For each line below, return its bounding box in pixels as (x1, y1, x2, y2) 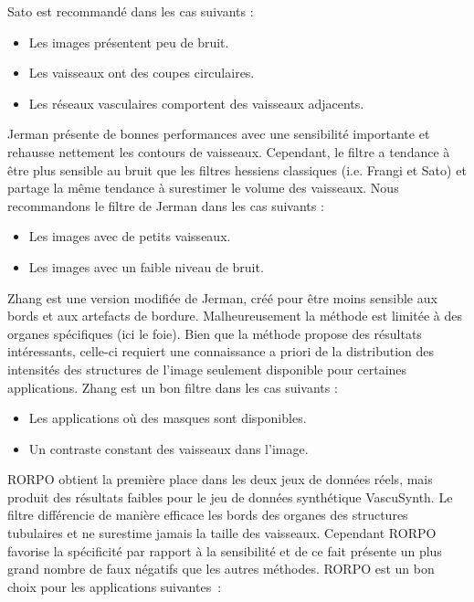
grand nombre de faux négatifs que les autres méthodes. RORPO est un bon (7, 559, 435, 578)
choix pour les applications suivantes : (7, 576, 222, 596)
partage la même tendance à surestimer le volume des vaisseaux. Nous (7, 178, 399, 197)
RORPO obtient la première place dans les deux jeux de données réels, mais (7, 470, 433, 489)
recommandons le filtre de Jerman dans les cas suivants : (7, 195, 324, 215)
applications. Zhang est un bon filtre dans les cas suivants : (7, 377, 338, 396)
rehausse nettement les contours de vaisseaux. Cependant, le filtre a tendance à (7, 142, 450, 161)
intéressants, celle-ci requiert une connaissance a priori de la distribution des (7, 342, 435, 361)
